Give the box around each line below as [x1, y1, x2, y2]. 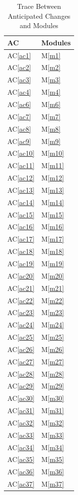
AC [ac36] [7, 466, 35, 477]
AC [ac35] [7, 454, 35, 464]
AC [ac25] [7, 332, 35, 342]
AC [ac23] [7, 307, 35, 318]
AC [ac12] [7, 173, 35, 183]
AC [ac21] [7, 283, 35, 293]
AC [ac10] [7, 148, 35, 158]
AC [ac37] [7, 479, 35, 489]
